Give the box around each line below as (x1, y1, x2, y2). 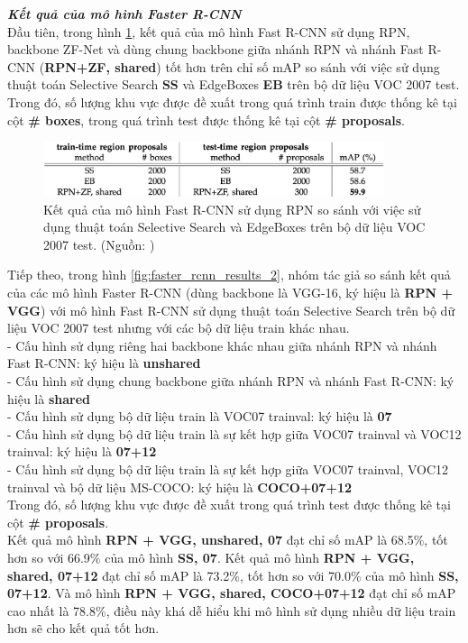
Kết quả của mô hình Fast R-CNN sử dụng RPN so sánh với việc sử (43, 199, 421, 218)
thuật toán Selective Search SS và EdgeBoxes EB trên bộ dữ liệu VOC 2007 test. (7, 75, 460, 94)
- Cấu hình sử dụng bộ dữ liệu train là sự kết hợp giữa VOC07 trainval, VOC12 (7, 460, 449, 479)
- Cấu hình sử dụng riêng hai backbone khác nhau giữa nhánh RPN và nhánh (7, 335, 437, 354)
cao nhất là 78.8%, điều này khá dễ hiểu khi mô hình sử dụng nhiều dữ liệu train (7, 601, 456, 620)
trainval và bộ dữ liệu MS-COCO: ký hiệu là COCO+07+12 (7, 477, 353, 496)
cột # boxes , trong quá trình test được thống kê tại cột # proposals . (7, 110, 405, 129)
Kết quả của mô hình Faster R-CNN (7, 5, 242, 23)
